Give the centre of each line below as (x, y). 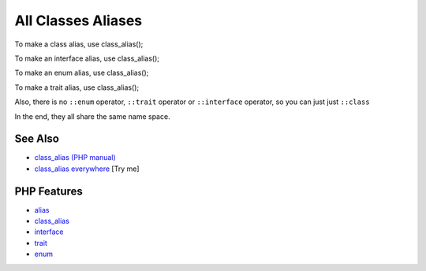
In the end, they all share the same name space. (92, 116)
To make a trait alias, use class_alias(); (77, 87)
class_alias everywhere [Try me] (87, 169)
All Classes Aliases (78, 20)
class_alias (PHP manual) (75, 158)
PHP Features (49, 191)
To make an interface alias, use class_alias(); (87, 58)
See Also (37, 139)
